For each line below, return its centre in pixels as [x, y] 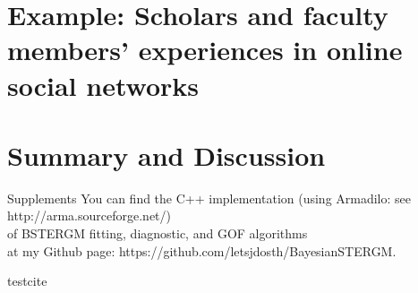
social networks [103, 85]
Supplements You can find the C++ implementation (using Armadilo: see [209, 198]
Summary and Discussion [166, 155]
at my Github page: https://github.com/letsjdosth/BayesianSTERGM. [202, 250]
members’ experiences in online [205, 50]
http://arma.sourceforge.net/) [89, 215]
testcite [27, 281]
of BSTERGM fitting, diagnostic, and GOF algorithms [158, 233]
